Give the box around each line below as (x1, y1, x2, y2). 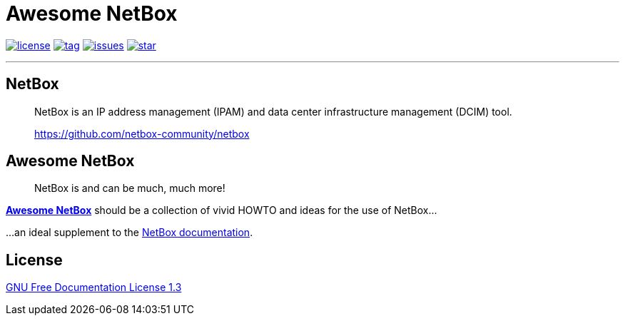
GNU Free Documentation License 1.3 (6, 281, 182, 294)
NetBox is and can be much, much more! (34, 182, 225, 195)
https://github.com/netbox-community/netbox (34, 127, 250, 140)
